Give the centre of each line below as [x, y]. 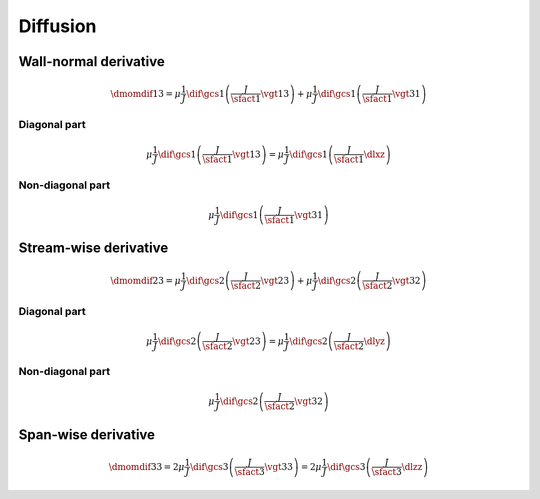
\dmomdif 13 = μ [146, 93]
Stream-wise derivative [93, 248]
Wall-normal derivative [91, 61]
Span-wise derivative [86, 434]
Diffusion [57, 26]
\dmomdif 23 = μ [146, 280]
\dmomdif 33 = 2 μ [146, 466]
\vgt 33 [279, 466]
